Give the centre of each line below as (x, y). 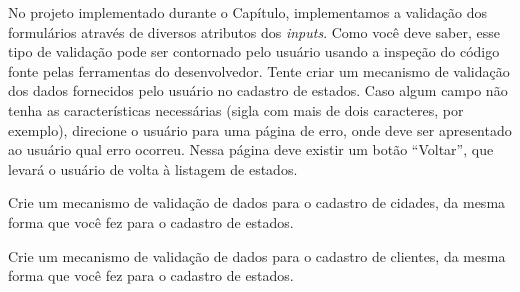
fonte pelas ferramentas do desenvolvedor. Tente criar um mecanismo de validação (259, 70)
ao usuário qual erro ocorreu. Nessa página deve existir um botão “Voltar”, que (251, 149)
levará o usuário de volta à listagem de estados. (153, 168)
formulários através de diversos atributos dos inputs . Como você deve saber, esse (254, 31)
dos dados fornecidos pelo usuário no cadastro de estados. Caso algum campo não (258, 90)
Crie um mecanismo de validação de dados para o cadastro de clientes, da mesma (257, 255)
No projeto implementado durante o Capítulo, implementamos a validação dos (247, 12)
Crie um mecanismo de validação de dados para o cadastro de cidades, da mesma (257, 202)
